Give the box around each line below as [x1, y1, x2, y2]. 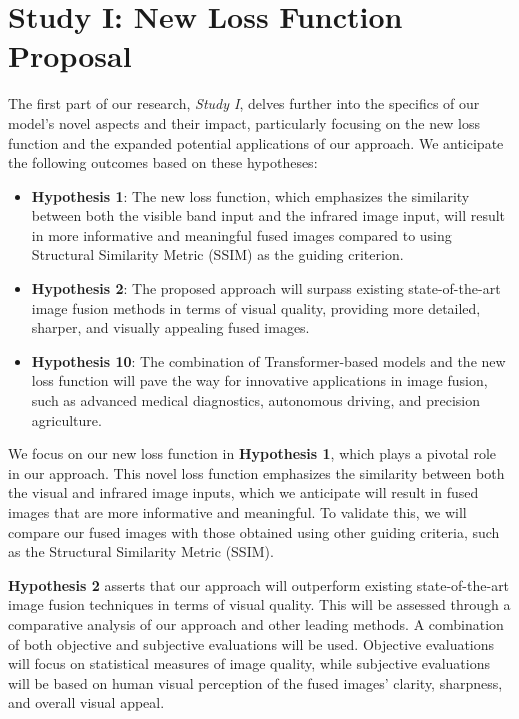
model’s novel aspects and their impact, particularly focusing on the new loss [8, 112, 480, 133]
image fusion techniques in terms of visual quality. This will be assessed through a [8, 594, 511, 615]
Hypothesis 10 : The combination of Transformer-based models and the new [31, 350, 506, 371]
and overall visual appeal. [8, 692, 165, 713]
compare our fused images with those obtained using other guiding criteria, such [8, 521, 500, 542]
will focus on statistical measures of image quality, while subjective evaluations [8, 653, 491, 674]
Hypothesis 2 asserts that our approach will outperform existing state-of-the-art [8, 574, 510, 595]
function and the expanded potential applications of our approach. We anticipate [8, 132, 504, 153]
